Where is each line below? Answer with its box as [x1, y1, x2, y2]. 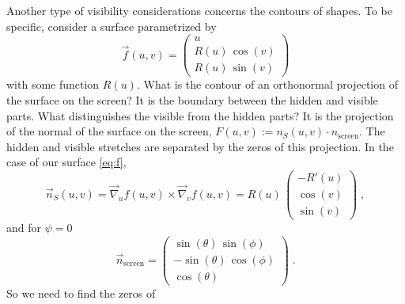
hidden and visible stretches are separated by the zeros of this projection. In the [6, 138, 394, 154]
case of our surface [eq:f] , [6, 154, 127, 170]
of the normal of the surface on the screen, [6, 123, 212, 139]
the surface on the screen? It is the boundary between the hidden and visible [6, 91, 378, 108]
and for [6, 219, 42, 236]
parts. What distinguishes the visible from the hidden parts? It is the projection [6, 107, 394, 123]
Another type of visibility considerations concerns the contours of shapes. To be [6, 2, 392, 18]
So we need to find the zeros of [6, 284, 156, 301]
